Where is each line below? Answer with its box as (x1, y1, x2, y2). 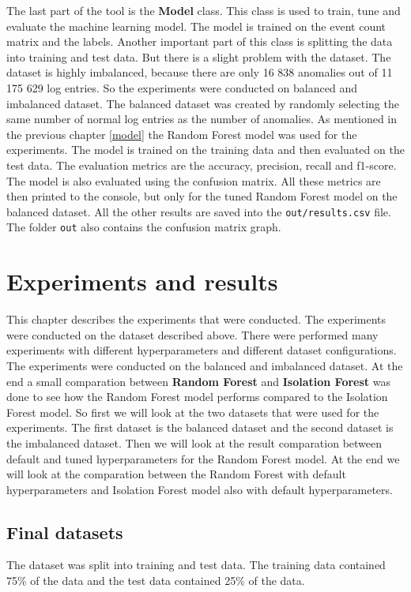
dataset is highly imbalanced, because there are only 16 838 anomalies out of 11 (6, 64, 393, 81)
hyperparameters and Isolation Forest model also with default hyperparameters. (6, 481, 393, 497)
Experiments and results (6, 265, 278, 298)
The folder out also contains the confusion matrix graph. (6, 219, 281, 235)
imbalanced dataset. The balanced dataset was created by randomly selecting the (6, 95, 399, 111)
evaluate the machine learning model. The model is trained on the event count (6, 17, 386, 34)
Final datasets (6, 519, 123, 544)
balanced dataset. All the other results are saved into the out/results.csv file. (6, 203, 391, 219)
